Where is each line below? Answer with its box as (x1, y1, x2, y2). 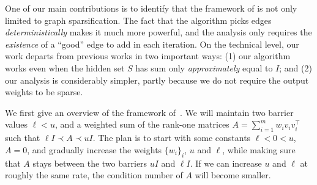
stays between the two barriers (32, 156, 147, 169)
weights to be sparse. (5, 85, 83, 98)
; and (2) (279, 61, 312, 74)
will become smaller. (195, 169, 271, 181)
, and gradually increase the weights (27, 143, 162, 156)
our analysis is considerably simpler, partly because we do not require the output (5, 73, 309, 86)
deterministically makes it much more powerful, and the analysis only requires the (5, 26, 312, 38)
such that (5, 131, 40, 144)
